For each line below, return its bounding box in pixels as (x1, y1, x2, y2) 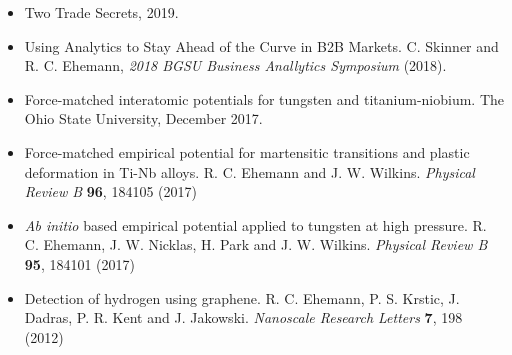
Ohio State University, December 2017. (24, 108, 263, 129)
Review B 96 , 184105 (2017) (24, 181, 197, 202)
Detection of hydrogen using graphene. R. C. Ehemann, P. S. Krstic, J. (24, 287, 460, 308)
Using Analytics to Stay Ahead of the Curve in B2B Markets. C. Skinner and (24, 35, 499, 56)
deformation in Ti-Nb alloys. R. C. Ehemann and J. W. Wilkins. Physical (24, 161, 475, 182)
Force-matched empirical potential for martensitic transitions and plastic (24, 141, 470, 162)
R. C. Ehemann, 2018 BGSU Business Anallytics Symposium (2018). (24, 55, 447, 76)
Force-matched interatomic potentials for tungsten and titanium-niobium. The (24, 88, 505, 109)
